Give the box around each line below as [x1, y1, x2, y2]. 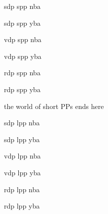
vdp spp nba [4, 34, 42, 45]
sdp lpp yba [4, 134, 40, 144]
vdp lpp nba [4, 151, 41, 161]
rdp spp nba [4, 67, 41, 78]
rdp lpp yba [4, 201, 40, 211]
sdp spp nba [4, 1, 41, 11]
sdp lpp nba [4, 117, 40, 128]
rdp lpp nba [4, 184, 40, 194]
